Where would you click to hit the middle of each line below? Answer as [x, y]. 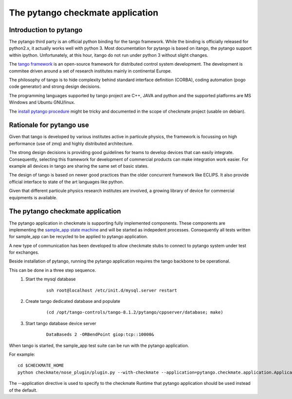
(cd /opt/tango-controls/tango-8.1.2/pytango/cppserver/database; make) [135, 312]
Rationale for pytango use [49, 125]
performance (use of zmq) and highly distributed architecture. [71, 143]
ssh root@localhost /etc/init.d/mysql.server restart [112, 290]
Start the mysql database [51, 279]
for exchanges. [24, 252]
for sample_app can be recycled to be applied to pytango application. [79, 237]
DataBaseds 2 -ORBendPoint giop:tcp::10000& [100, 335]
